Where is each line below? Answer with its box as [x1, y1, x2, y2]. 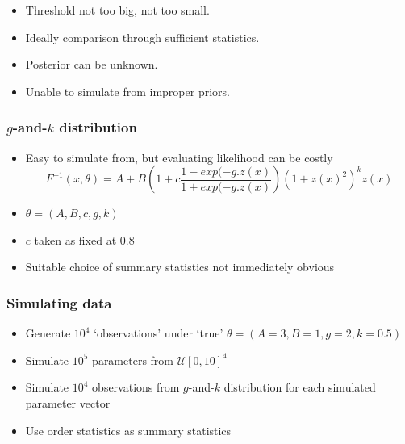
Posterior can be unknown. [25, 56, 158, 73]
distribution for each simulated [223, 379, 376, 396]
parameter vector [25, 394, 111, 411]
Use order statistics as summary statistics [25, 421, 232, 438]
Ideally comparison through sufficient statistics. [25, 28, 260, 45]
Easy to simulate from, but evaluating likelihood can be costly [25, 149, 333, 165]
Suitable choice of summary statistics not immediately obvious [25, 258, 335, 275]
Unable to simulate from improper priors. [25, 82, 230, 99]
